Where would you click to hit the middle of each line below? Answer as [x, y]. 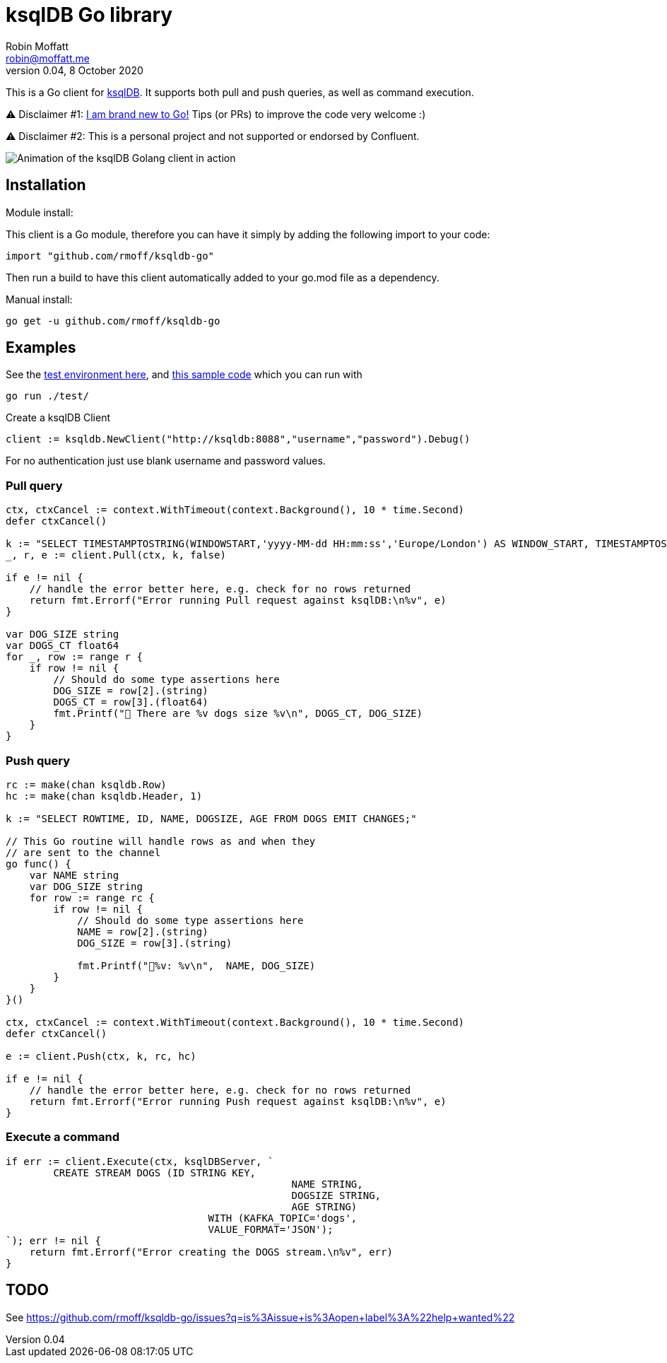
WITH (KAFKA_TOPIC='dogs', [283, 1218]
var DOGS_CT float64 [63, 646]
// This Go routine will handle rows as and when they [161, 841]
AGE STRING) [324, 1206]
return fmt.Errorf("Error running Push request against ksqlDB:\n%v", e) [238, 1101]
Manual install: [39, 299]
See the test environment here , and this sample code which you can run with [184, 375]
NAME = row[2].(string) [143, 931]
